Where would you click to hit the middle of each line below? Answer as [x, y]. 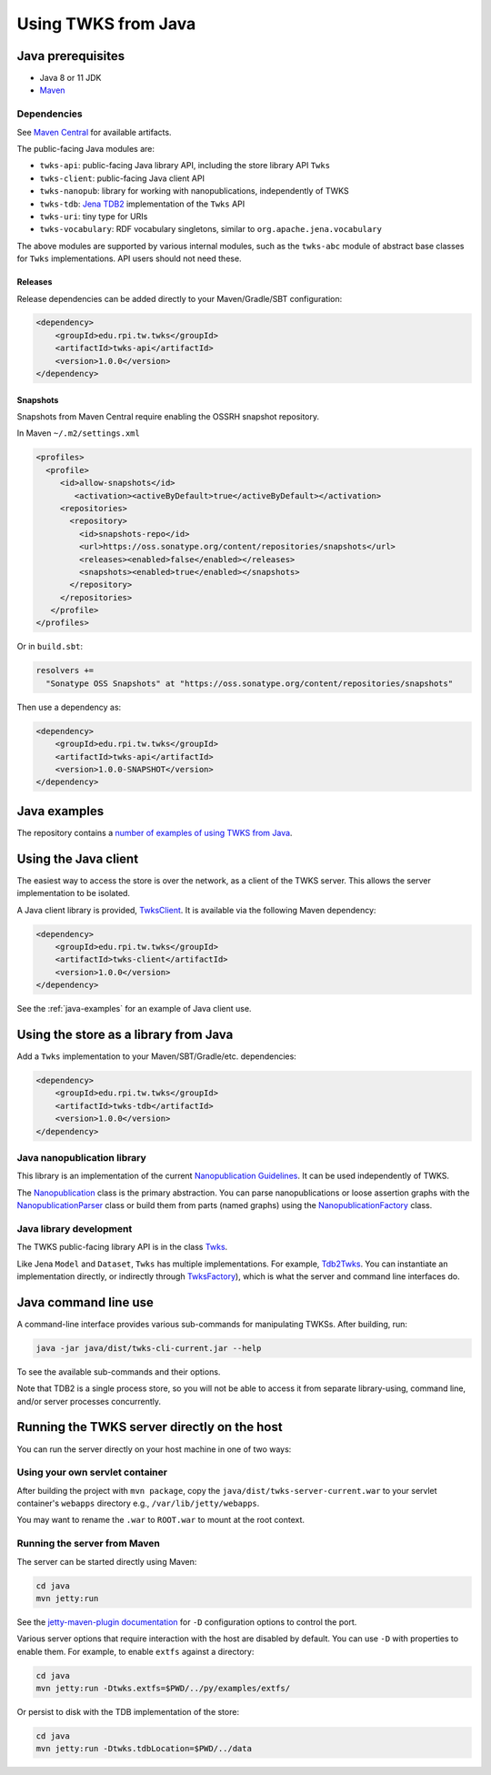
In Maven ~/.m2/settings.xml [78, 433]
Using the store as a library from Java [125, 1034]
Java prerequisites [71, 56]
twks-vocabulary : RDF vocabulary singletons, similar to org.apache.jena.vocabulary [210, 229]
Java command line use [85, 1302]
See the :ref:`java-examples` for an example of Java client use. [134, 1009]
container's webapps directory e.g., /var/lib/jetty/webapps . [138, 1503]
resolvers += [65, 671]
